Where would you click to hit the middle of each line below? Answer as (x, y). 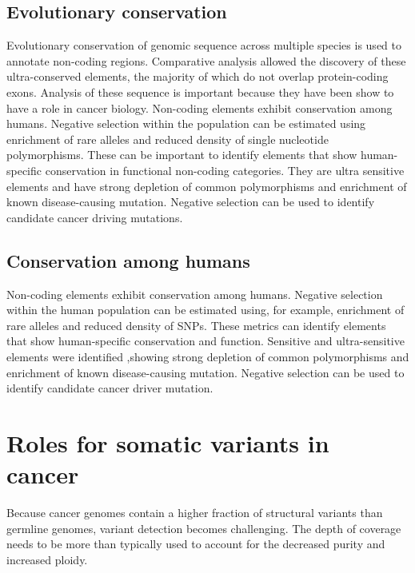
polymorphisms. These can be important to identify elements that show (182, 155)
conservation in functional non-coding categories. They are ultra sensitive (225, 170)
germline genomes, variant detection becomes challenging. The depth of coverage (204, 528)
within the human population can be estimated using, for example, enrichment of (206, 310)
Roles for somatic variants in (168, 442)
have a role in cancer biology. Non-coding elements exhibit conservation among (200, 107)
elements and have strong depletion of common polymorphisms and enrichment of (207, 186)
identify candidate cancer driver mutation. (110, 388)
